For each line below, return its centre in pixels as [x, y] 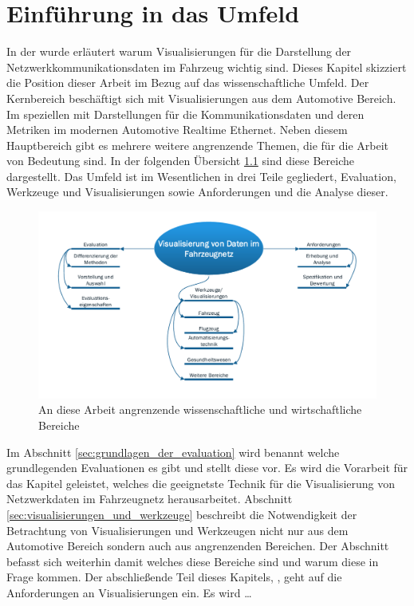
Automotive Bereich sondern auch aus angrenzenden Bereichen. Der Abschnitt [198, 546]
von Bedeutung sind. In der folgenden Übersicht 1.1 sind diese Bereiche [180, 161]
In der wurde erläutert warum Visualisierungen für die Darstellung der [179, 51]
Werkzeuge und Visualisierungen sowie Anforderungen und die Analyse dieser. [197, 192]
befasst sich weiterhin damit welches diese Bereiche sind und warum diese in [193, 561]
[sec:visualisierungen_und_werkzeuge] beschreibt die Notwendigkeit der [182, 514]
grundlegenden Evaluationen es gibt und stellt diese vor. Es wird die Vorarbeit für [207, 468]
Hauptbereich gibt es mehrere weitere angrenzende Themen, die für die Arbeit [198, 145]
